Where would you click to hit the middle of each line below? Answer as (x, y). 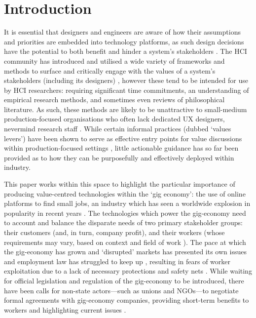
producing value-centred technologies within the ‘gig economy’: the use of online (125, 193)
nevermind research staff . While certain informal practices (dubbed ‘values (118, 129)
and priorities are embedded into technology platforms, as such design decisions (124, 41)
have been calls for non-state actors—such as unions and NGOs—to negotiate (121, 290)
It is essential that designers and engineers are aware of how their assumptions (122, 32)
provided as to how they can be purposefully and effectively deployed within (119, 157)
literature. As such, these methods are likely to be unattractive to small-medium (126, 109)
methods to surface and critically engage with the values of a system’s (110, 70)
